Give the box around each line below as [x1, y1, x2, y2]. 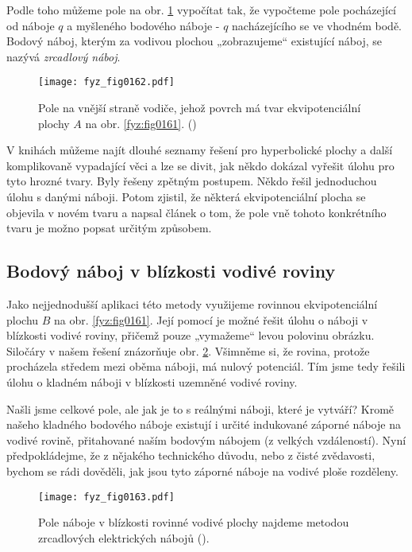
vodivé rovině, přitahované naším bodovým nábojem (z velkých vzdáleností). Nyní [6, 431, 406, 448]
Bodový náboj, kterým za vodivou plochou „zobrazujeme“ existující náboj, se [6, 33, 382, 49]
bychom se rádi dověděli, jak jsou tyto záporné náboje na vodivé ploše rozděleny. [6, 462, 399, 479]
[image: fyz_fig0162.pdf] [38, 76, 175, 88]
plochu [6, 311, 39, 328]
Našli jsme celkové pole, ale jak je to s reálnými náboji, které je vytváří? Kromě [6, 400, 395, 417]
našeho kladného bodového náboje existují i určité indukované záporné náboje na [6, 416, 401, 433]
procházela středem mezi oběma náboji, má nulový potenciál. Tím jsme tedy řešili [6, 358, 406, 375]
